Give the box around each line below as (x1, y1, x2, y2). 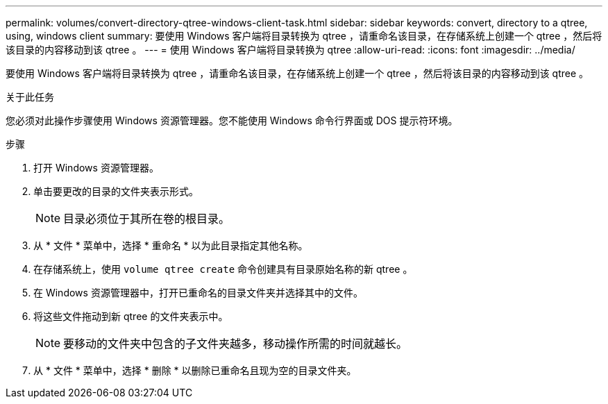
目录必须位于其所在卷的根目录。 (63, 212, 230, 226)
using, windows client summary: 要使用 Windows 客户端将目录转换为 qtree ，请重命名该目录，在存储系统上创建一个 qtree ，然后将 (6, 30, 602, 42)
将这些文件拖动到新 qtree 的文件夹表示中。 (33, 310, 228, 322)
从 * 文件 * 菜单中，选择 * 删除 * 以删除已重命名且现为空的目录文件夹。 (33, 364, 357, 376)
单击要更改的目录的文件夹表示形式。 (33, 185, 199, 197)
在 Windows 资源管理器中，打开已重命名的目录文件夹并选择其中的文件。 (33, 287, 363, 298)
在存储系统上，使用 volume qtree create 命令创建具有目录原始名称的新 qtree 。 (33, 263, 413, 275)
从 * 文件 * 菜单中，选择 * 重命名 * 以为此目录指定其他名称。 (33, 239, 308, 251)
